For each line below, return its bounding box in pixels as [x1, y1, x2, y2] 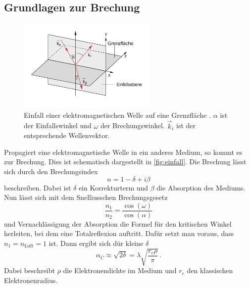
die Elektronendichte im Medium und [63, 265, 177, 276]
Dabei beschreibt [4, 265, 55, 276]
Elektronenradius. [4, 275, 58, 285]
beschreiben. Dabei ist [4, 182, 71, 192]
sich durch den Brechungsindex [4, 166, 98, 176]
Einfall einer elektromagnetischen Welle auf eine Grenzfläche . [24, 109, 211, 120]
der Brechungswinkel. [100, 120, 165, 131]
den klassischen [187, 265, 233, 276]
